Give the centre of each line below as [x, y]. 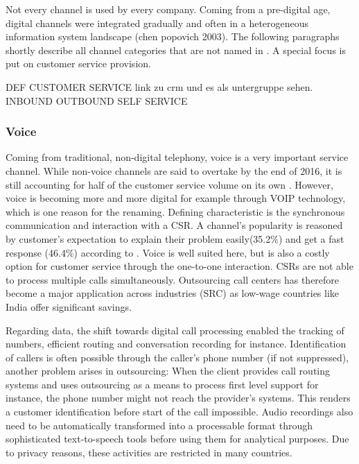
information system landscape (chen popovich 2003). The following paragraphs [173, 36]
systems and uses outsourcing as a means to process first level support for [162, 384]
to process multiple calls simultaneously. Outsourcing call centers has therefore [173, 279]
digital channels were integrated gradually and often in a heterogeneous [157, 23]
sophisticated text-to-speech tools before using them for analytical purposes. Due [177, 439]
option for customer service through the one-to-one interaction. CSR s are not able [179, 266]
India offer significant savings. [69, 306]
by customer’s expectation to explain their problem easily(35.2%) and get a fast [175, 238]
